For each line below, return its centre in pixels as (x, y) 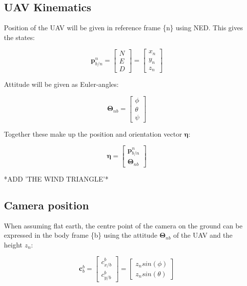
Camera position (47, 205)
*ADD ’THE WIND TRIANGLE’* (56, 178)
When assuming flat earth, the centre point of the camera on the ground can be (123, 225)
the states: (20, 37)
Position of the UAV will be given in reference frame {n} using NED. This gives (123, 28)
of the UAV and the (203, 235)
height (13, 244)
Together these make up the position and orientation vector (93, 133)
